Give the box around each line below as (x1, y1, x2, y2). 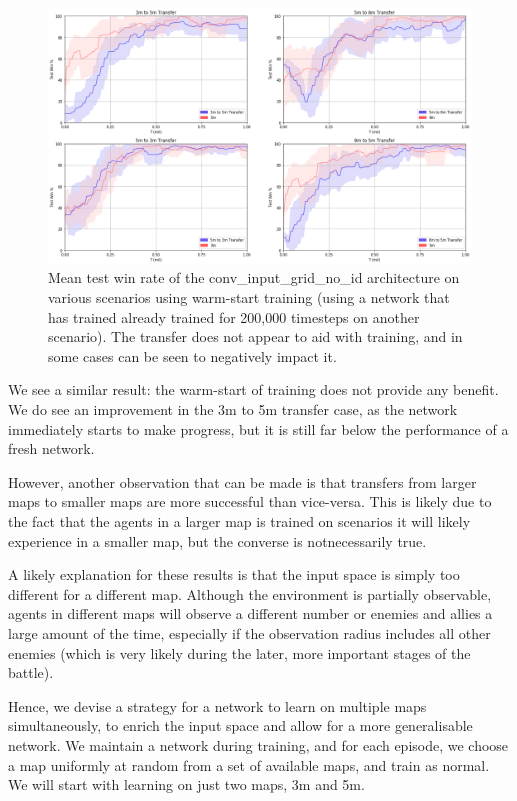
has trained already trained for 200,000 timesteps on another (48, 306, 420, 327)
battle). (8, 662, 54, 683)
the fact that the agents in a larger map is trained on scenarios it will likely (8, 511, 471, 532)
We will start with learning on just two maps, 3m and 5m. (8, 774, 365, 795)
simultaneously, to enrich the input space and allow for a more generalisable (8, 715, 473, 736)
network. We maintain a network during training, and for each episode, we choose (8, 734, 509, 755)
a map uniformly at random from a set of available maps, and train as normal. (8, 754, 490, 775)
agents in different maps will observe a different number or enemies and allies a (8, 603, 493, 624)
